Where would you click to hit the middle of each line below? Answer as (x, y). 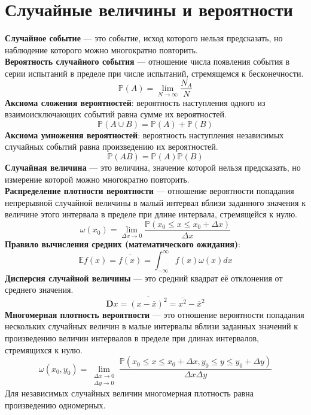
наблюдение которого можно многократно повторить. (101, 49)
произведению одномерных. (55, 405)
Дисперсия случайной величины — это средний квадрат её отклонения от (144, 278)
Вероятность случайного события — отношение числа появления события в (147, 61)
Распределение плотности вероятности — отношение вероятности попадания (150, 191)
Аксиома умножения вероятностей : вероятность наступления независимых (144, 134)
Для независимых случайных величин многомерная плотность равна (129, 393)
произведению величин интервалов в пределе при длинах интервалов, (132, 337)
